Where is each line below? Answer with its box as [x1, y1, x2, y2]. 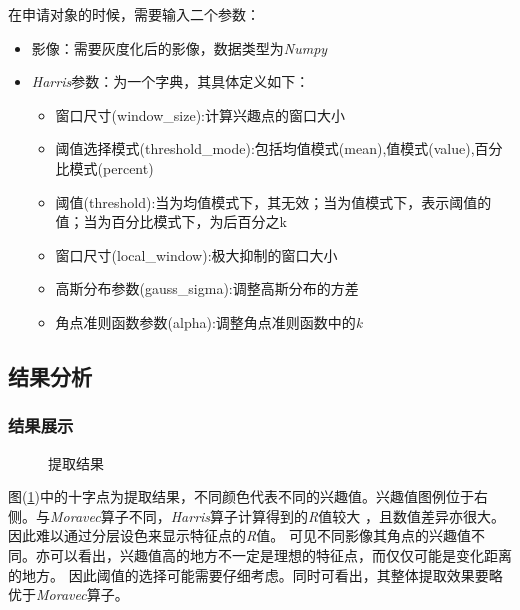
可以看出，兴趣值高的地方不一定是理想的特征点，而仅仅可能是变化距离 [49, 544, 512, 565]
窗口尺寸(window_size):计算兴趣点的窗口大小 [55, 104, 346, 125]
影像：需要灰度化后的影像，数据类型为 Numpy [31, 37, 328, 58]
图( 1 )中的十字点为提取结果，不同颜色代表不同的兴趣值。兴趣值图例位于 [8, 486, 474, 507]
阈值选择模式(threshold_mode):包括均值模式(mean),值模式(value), [55, 138, 475, 159]
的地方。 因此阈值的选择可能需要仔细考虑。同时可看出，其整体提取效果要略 [8, 564, 503, 585]
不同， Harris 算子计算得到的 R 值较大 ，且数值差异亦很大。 [128, 505, 505, 526]
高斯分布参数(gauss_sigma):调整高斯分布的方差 [55, 278, 359, 299]
